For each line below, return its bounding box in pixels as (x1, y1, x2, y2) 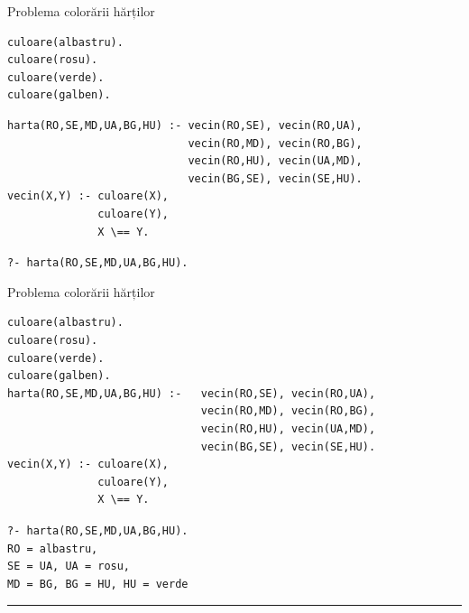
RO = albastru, (7, 542, 98, 555)
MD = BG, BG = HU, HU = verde (7, 577, 189, 590)
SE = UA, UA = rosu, (7, 560, 131, 573)
